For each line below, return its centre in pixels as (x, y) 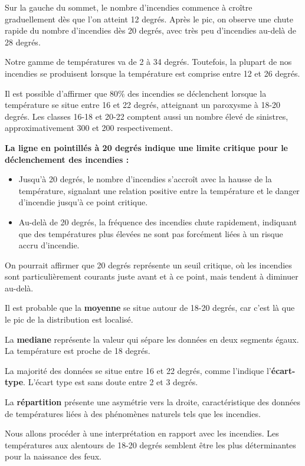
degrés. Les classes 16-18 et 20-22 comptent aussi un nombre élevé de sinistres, (147, 116)
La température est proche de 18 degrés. (78, 351)
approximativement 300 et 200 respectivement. (89, 128)
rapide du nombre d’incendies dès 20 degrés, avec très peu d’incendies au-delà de (151, 30)
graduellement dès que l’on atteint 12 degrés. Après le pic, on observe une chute (149, 19)
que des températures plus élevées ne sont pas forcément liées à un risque (151, 233)
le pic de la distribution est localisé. (69, 319)
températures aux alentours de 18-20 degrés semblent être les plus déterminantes (150, 444)
